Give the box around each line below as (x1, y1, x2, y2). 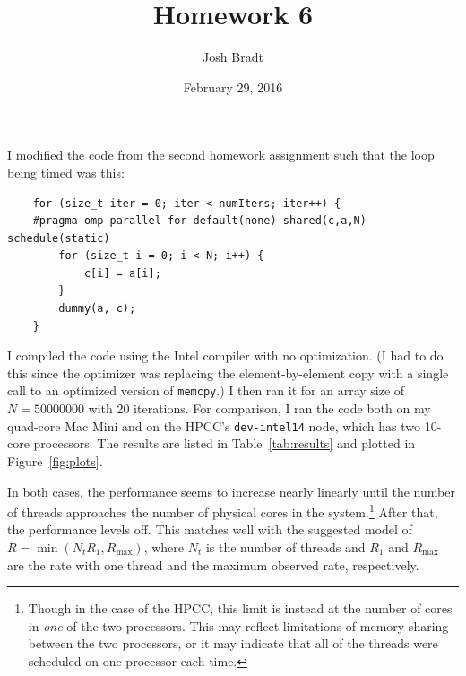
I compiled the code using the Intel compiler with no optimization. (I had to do (7, 346, 444, 365)
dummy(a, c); (58, 302, 136, 316)
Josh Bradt (203, 48, 263, 66)
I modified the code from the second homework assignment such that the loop (7, 145, 435, 164)
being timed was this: (7, 162, 125, 181)
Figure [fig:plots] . (7, 451, 103, 470)
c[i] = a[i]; (83, 266, 161, 280)
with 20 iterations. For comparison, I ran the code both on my (88, 399, 431, 418)
